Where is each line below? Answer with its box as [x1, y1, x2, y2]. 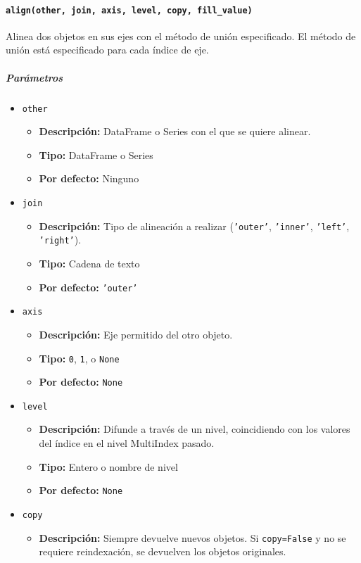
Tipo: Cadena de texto [39, 256, 140, 271]
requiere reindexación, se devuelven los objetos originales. [39, 544, 286, 559]
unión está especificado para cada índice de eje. [6, 42, 209, 57]
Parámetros [6, 70, 63, 84]
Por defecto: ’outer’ [39, 279, 138, 294]
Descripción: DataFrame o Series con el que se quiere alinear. [39, 124, 311, 139]
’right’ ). [39, 232, 82, 247]
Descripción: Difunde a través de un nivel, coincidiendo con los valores [39, 422, 350, 436]
